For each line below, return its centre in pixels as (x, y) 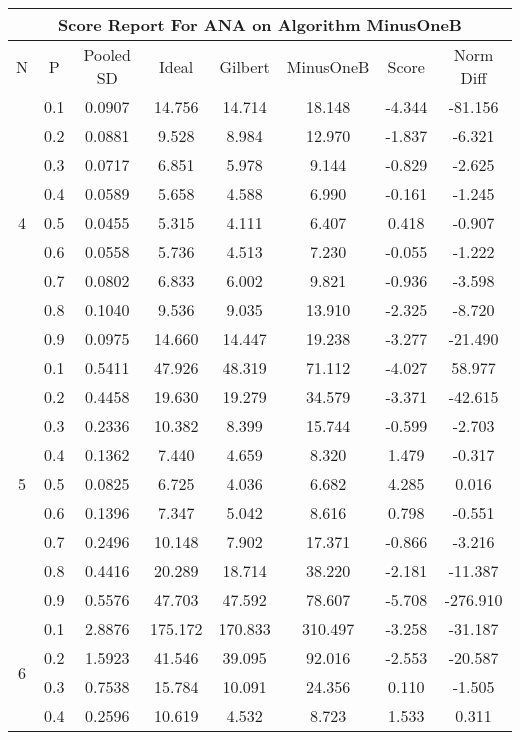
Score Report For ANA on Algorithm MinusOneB (260, 24)
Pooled (107, 54)
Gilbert (244, 66)
